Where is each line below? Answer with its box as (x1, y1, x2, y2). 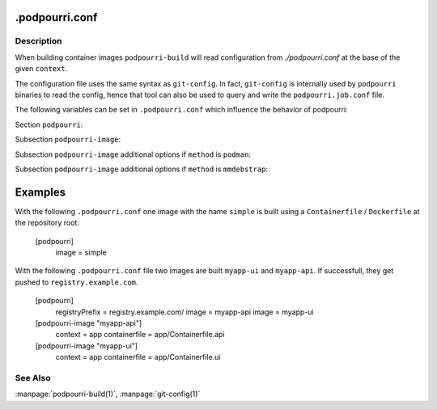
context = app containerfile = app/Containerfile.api (55, 330, 226, 339)
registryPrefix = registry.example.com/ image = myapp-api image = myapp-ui (55, 307, 315, 317)
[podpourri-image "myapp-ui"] (35, 340, 138, 351)
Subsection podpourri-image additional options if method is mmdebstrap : (15, 164, 269, 174)
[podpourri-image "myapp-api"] (35, 318, 142, 327)
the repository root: (15, 218, 80, 228)
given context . (15, 64, 68, 74)
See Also (15, 372, 51, 383)
